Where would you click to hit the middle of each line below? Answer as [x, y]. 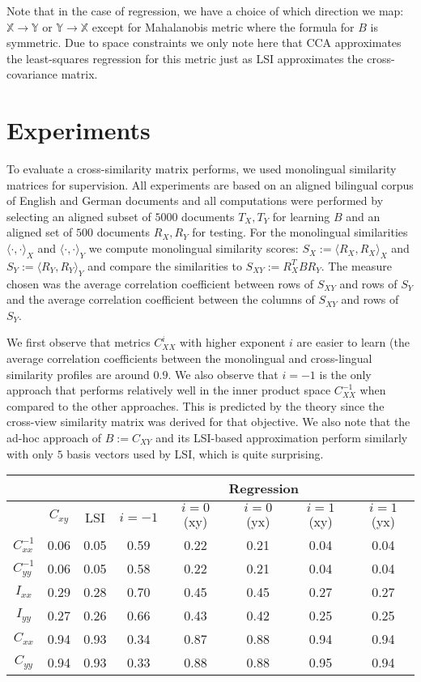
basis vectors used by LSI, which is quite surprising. [195, 453]
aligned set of [40, 232]
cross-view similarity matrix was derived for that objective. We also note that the [208, 422]
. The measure [356, 265]
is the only [345, 374]
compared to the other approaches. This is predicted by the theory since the [196, 405]
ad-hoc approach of [54, 437]
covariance [32, 74]
